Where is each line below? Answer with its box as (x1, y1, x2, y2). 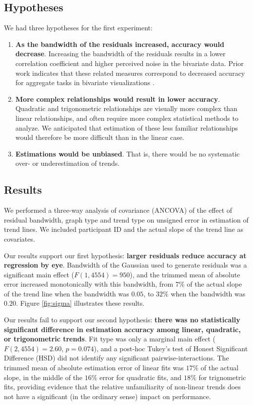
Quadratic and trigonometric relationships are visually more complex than (15, 103, 237, 113)
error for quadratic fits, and (99, 372, 182, 382)
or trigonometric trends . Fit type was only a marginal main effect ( (4, 334, 215, 344)
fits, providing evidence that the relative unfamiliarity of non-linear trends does (4, 382, 241, 392)
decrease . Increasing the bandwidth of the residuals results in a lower (15, 48, 226, 59)
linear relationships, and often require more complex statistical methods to (15, 112, 238, 123)
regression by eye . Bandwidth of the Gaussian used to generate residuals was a (4, 260, 247, 270)
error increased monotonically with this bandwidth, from (4, 279, 174, 289)
